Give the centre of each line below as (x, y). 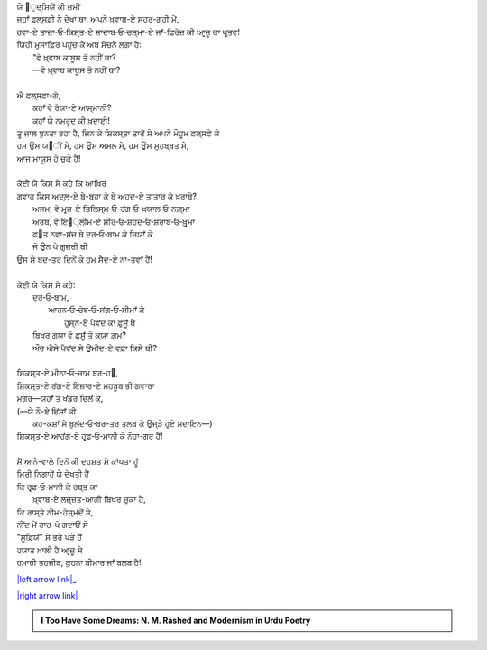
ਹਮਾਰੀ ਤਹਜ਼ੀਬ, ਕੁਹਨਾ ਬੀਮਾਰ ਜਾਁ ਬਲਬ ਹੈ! (79, 562)
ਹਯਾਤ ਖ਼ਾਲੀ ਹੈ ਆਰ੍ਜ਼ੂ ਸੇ (50, 550)
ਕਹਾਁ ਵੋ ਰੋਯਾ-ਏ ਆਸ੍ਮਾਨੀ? (72, 107)
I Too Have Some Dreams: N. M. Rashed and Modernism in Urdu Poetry (176, 621)
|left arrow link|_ (46, 579)
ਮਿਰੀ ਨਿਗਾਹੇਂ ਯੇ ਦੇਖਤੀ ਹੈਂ (53, 474)
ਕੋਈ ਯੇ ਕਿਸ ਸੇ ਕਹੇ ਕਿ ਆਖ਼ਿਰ (62, 183)
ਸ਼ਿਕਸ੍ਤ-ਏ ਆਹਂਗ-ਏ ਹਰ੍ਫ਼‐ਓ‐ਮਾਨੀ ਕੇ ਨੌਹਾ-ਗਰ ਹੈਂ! (90, 436)
